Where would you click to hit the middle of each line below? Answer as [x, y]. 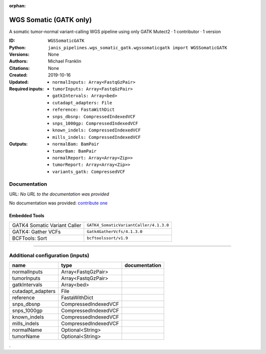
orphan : [17, 6]
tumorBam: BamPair [75, 151]
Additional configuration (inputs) [49, 256]
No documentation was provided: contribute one [58, 203]
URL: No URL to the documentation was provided [59, 194]
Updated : [19, 82]
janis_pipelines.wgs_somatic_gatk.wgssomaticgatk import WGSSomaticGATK [138, 48]
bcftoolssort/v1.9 [107, 238]
